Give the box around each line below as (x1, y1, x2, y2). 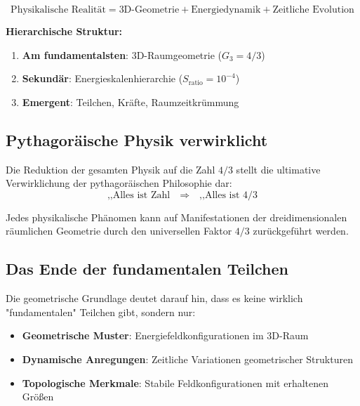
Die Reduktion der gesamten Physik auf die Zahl (6, 162, 215, 176)
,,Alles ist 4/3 (199, 190, 258, 200)
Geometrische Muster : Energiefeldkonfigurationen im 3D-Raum (22, 328, 309, 343)
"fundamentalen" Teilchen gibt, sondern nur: (6, 304, 196, 319)
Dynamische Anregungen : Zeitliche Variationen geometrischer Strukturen (22, 351, 353, 366)
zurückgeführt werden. (253, 223, 349, 238)
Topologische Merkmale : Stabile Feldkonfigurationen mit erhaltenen (22, 375, 329, 390)
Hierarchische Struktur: (6, 24, 122, 38)
